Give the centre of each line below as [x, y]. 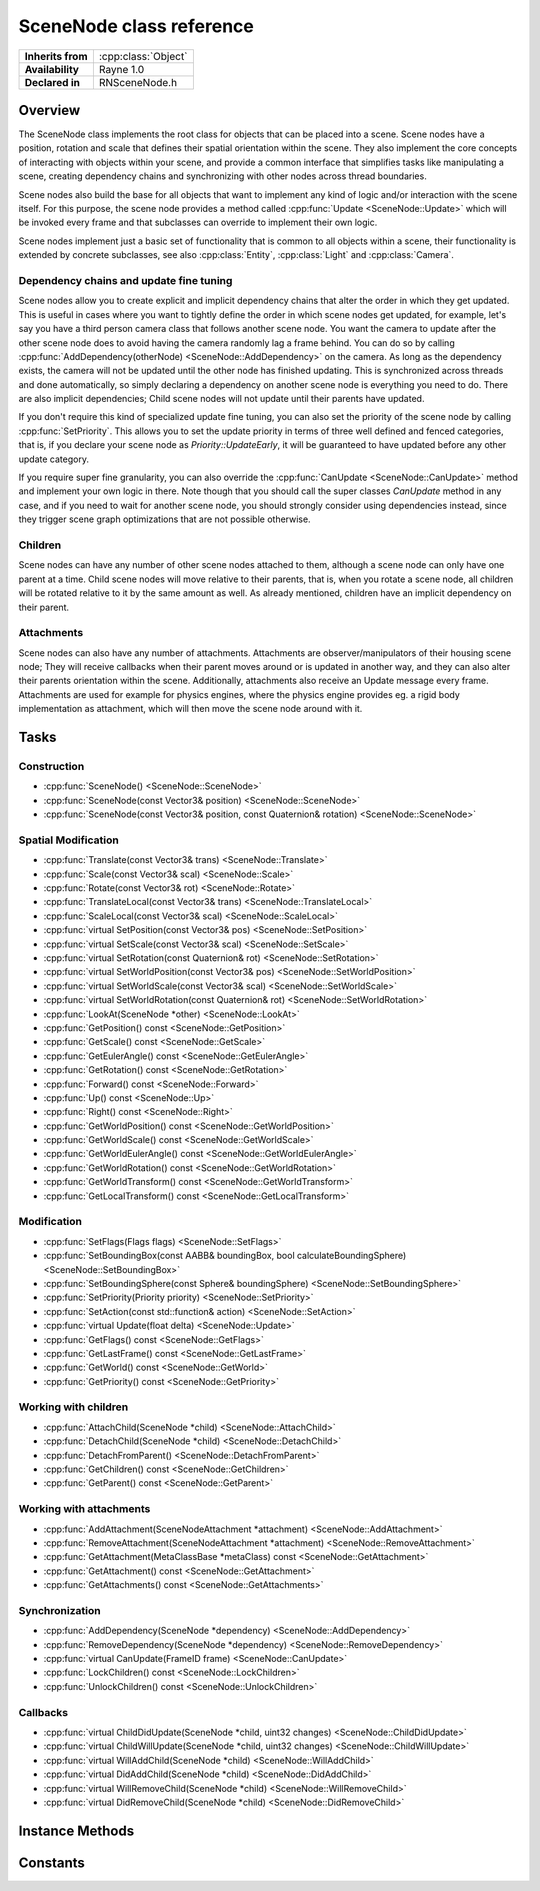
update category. [54, 459]
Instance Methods [76, 1830]
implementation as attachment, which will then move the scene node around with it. [190, 709]
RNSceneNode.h [138, 82]
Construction [51, 766]
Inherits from [56, 56]
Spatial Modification [68, 840]
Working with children [73, 1407]
